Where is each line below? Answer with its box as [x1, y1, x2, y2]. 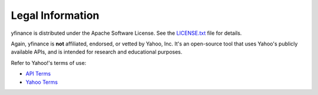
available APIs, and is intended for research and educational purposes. [11, 48, 183, 55]
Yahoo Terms [25, 78, 58, 86]
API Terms [25, 70, 51, 77]
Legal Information [11, 9, 100, 22]
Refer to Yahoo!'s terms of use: [11, 59, 87, 66]
